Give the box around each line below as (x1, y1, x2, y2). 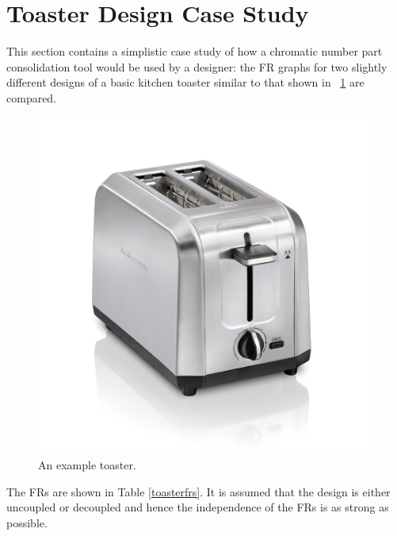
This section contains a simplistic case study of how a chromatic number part (6, 43, 383, 60)
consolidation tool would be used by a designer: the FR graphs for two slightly (6, 58, 387, 75)
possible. (6, 514, 48, 530)
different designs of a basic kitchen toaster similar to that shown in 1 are (6, 74, 365, 91)
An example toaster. (38, 457, 136, 473)
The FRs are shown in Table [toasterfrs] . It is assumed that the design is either (6, 483, 391, 499)
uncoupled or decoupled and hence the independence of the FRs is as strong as (6, 499, 389, 515)
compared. (6, 89, 57, 106)
